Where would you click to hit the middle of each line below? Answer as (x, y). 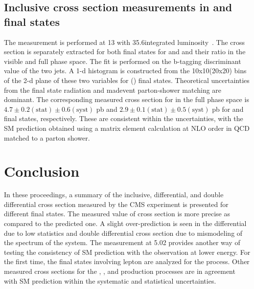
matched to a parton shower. (47, 137)
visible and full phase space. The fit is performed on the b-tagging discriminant (123, 61)
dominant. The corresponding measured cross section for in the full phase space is (127, 99)
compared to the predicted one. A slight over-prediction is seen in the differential (125, 223)
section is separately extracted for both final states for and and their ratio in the (125, 52)
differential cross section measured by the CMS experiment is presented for (116, 204)
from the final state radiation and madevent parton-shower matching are (113, 90)
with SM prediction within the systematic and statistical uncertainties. (110, 280)
